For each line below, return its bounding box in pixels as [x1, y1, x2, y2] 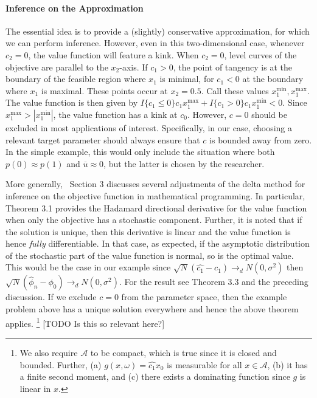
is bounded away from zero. [209, 133, 312, 146]
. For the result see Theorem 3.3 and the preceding [119, 275, 308, 288]
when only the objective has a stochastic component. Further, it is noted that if [5, 213, 302, 226]
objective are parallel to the [5, 60, 108, 73]
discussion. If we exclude [5, 290, 97, 303]
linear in [19, 382, 51, 394]
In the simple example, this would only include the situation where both [5, 145, 275, 158]
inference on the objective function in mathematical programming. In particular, [5, 189, 305, 202]
